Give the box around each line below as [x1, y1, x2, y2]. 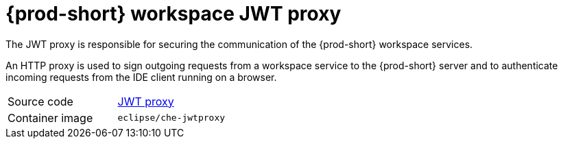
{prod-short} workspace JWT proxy [5, 2, 342, 25]
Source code [8, 94, 73, 108]
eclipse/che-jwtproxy [117, 112, 226, 123]
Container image [8, 110, 93, 125]
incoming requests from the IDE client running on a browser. [5, 71, 277, 83]
